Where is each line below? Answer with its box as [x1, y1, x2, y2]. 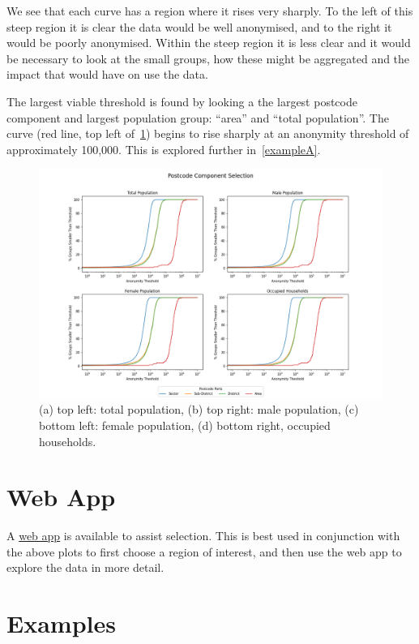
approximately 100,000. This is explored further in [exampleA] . [6, 140, 321, 157]
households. [39, 432, 96, 449]
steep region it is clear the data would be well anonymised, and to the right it [6, 18, 392, 35]
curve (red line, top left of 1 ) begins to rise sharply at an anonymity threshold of [6, 125, 409, 142]
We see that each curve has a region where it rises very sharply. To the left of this [6, 2, 413, 19]
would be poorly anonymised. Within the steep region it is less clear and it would [6, 34, 411, 51]
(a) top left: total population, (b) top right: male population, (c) [39, 401, 359, 418]
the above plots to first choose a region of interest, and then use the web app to [6, 543, 402, 560]
